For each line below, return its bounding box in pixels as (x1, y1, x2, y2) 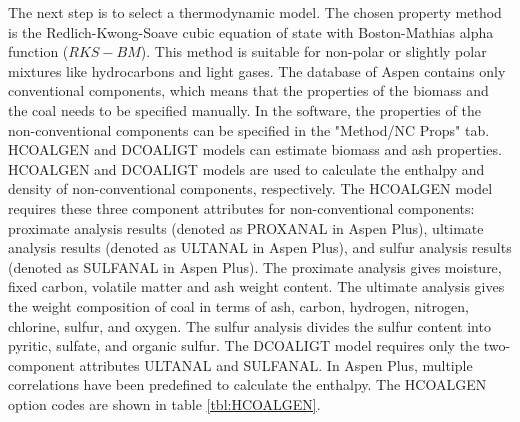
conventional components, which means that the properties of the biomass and (8, 80, 489, 101)
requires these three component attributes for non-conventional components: (8, 197, 475, 218)
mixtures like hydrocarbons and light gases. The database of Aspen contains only (8, 60, 506, 81)
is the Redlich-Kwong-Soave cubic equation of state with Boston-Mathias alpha (8, 21, 494, 42)
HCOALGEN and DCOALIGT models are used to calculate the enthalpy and (8, 158, 485, 179)
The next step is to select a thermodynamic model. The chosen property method (8, 2, 502, 22)
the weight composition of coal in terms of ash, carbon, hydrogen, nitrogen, (8, 295, 469, 316)
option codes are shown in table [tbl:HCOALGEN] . (8, 393, 321, 414)
